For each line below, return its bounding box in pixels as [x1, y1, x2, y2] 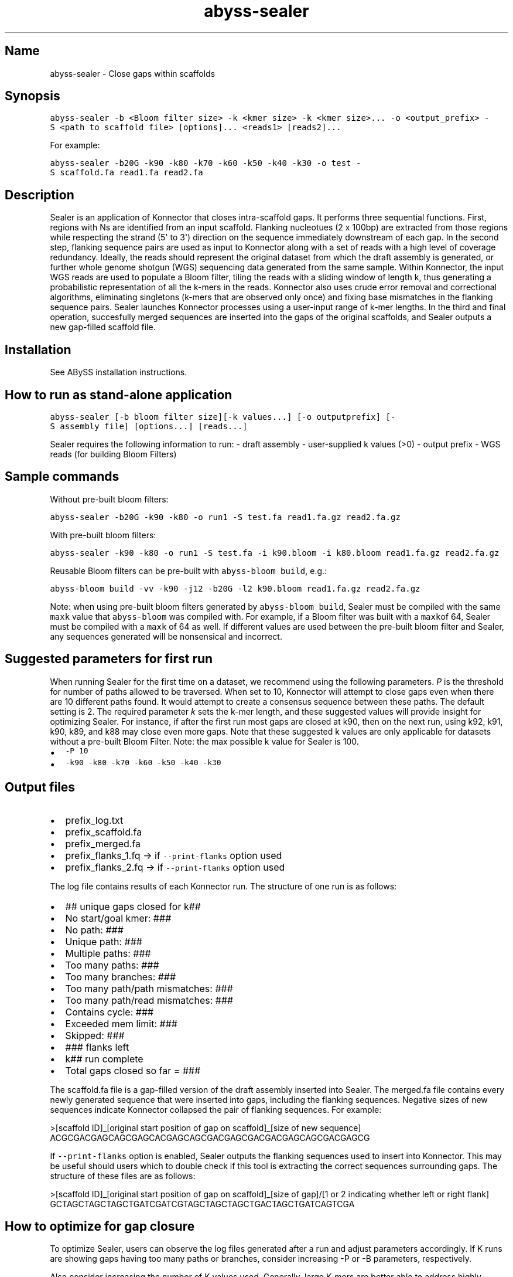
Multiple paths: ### [65, 947, 151, 959]
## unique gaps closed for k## [65, 900, 201, 912]
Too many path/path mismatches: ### [65, 982, 233, 994]
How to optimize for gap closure [5, 1218, 195, 1234]
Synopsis [5, 89, 60, 104]
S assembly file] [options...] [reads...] [50, 421, 248, 431]
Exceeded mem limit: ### [65, 1017, 177, 1030]
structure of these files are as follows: [50, 1170, 196, 1181]
